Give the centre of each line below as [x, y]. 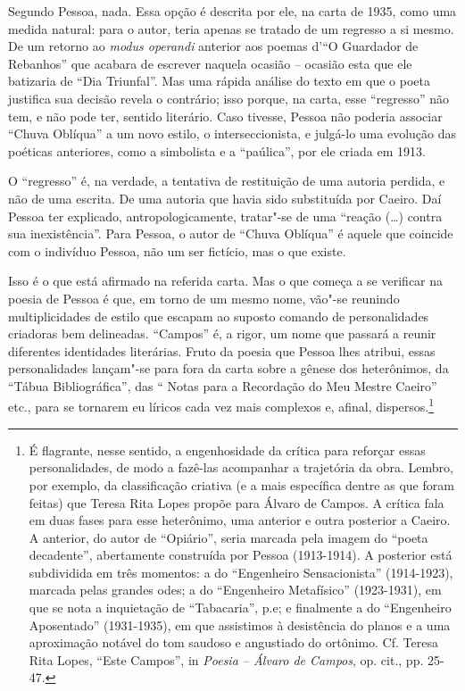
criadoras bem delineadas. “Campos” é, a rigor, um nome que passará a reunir [222, 333]
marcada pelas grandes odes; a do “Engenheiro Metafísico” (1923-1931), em [235, 590]
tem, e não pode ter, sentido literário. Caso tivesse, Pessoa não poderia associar [225, 116]
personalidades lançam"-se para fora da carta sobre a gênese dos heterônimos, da [228, 368]
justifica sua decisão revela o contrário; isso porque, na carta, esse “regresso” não [229, 98]
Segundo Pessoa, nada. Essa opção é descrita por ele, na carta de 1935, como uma [232, 11]
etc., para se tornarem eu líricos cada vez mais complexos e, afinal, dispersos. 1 [221, 405]
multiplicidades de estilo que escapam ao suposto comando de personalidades [219, 316]
